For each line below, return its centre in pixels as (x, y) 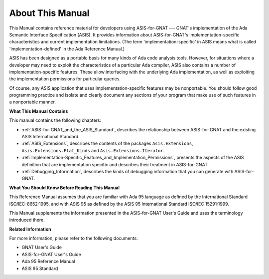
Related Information (30, 229)
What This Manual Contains (39, 111)
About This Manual (49, 13)
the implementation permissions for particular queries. (65, 79)
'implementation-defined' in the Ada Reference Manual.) (67, 49)
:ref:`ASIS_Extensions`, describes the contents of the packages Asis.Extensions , (108, 143)
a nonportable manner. (33, 102)
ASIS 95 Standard (40, 268)
